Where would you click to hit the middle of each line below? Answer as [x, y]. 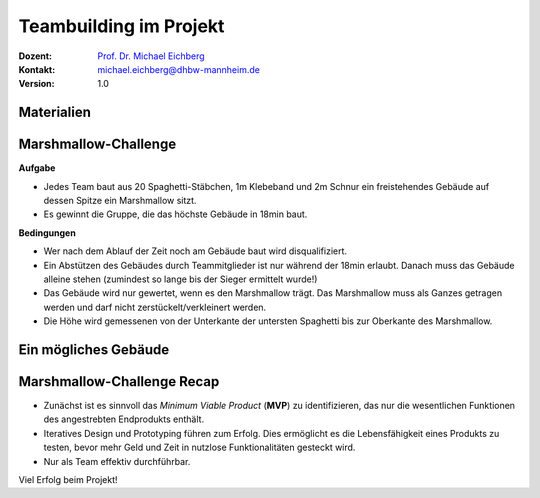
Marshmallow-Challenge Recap [119, 381]
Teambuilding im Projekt [121, 26]
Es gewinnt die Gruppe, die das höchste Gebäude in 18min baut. [175, 214]
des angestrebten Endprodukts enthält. [124, 419]
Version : [36, 84]
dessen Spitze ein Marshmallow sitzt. [120, 201]
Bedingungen [47, 232]
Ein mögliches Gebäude [94, 349]
